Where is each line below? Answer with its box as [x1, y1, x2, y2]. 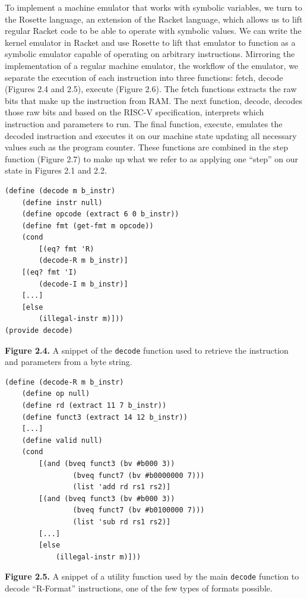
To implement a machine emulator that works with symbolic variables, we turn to [5, 1, 302, 13]
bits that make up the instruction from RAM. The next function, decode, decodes [5, 94, 303, 106]
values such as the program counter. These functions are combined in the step [5, 141, 288, 153]
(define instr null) [21, 198, 103, 207]
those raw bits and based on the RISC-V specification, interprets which [5, 106, 264, 118]
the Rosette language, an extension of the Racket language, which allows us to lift [5, 12, 303, 25]
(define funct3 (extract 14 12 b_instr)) [21, 413, 188, 421]
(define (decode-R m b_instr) [5, 377, 124, 386]
